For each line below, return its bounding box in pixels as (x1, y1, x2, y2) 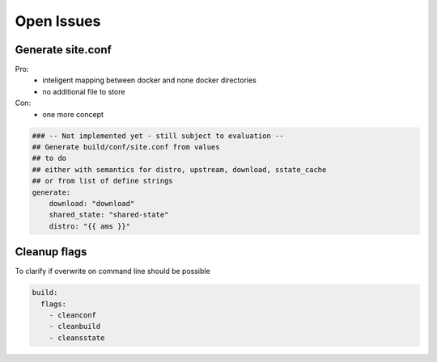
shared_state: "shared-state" (49, 210, 169, 220)
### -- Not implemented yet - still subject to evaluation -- (32, 131, 284, 141)
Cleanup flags (15, 245, 87, 259)
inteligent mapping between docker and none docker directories (42, 75, 257, 85)
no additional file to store (42, 86, 125, 96)
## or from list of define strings (32, 176, 173, 186)
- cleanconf (49, 311, 97, 319)
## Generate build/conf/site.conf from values (32, 142, 220, 151)
